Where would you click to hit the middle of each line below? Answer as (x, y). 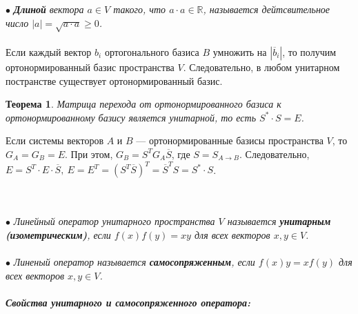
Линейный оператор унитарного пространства (114, 221)
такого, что (140, 9)
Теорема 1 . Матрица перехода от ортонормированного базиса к (143, 104)
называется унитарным (279, 221)
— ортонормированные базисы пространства (230, 140)
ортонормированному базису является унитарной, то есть (131, 117)
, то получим (309, 51)
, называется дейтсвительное (267, 9)
